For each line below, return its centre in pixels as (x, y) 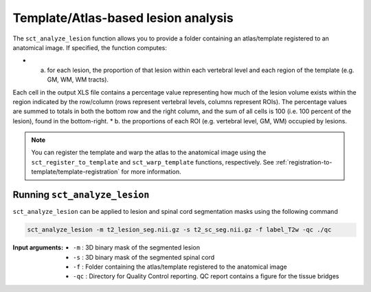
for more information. (151, 172)
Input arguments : (38, 247)
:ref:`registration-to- (304, 162)
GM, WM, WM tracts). (78, 80)
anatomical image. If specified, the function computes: (90, 47)
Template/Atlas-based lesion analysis (123, 18)
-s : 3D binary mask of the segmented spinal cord (144, 257)
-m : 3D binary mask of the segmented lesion (137, 247)
